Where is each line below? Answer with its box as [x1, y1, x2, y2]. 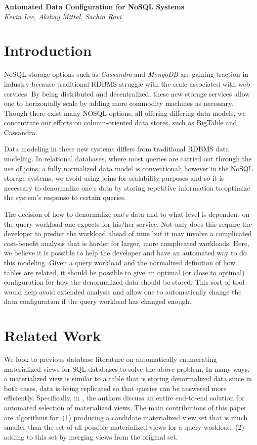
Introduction [4, 40, 92, 60]
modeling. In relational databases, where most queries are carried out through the [4, 153, 252, 164]
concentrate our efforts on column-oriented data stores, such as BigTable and [4, 117, 237, 128]
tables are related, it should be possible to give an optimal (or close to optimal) [4, 267, 245, 277]
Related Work [4, 325, 101, 346]
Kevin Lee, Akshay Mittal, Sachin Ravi [4, 11, 122, 21]
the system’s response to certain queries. [4, 192, 126, 202]
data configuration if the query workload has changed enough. [4, 296, 192, 306]
